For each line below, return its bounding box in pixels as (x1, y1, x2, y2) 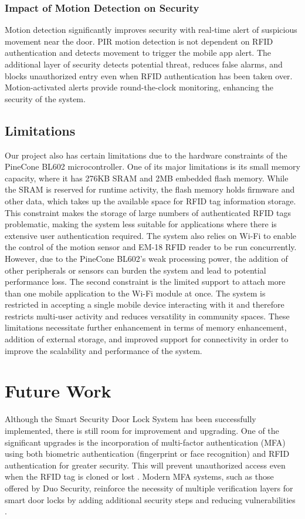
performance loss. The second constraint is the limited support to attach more (5, 275, 286, 288)
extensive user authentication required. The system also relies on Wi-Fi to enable (5, 229, 296, 241)
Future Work (5, 379, 111, 403)
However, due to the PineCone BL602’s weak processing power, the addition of (5, 252, 288, 264)
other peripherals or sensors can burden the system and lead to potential (5, 264, 266, 276)
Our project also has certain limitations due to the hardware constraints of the (5, 149, 287, 161)
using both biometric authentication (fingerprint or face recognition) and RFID (5, 447, 290, 460)
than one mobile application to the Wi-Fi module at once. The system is (5, 287, 266, 299)
